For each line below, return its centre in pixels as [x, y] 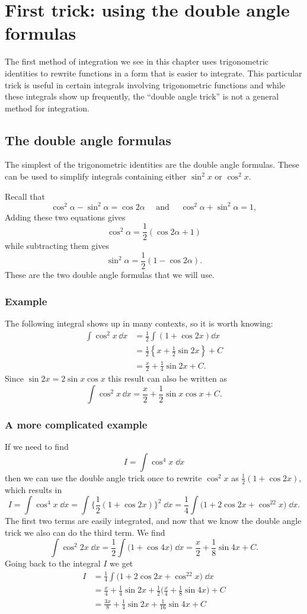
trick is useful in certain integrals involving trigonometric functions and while [145, 84]
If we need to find [37, 447]
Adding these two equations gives [65, 217]
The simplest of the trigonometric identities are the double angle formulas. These [152, 164]
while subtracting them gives [57, 246]
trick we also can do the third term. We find [85, 532]
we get [121, 563]
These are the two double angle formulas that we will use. [110, 275]
